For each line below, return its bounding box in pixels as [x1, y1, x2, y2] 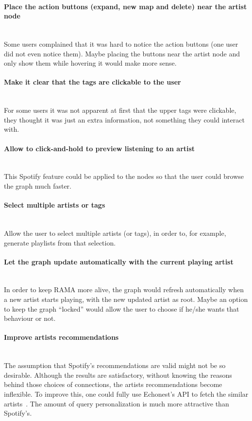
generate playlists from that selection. [4, 237, 116, 247]
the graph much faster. [4, 180, 71, 191]
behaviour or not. [4, 313, 56, 323]
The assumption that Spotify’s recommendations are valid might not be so [4, 360, 226, 370]
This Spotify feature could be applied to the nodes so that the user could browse [4, 171, 244, 181]
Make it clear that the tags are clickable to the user [4, 77, 181, 87]
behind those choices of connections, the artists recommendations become [4, 379, 222, 389]
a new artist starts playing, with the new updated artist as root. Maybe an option [4, 294, 248, 304]
